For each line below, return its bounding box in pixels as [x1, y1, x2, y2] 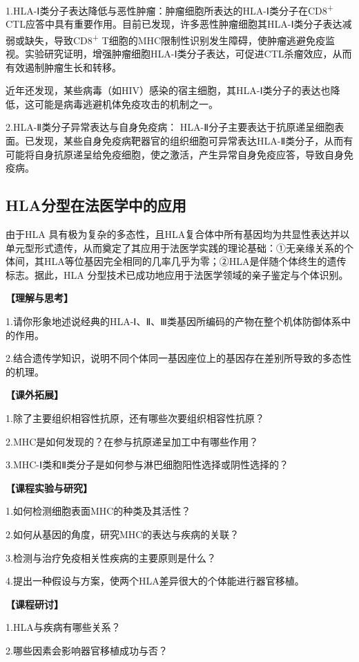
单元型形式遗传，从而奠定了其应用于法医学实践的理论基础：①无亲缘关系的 [6, 240, 344, 255]
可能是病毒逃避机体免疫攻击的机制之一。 [34, 96, 218, 111]
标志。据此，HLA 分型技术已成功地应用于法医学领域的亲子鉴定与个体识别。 [6, 267, 349, 282]
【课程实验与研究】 [6, 480, 93, 495]
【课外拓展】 [6, 387, 64, 402]
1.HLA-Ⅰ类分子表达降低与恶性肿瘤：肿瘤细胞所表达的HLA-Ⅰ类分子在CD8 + [6, 1, 333, 17]
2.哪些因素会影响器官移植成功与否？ [6, 643, 168, 657]
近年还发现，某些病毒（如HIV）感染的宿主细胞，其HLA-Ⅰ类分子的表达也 [6, 83, 331, 98]
